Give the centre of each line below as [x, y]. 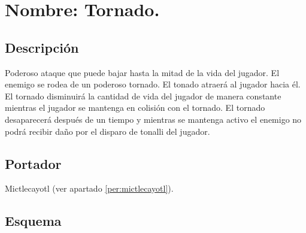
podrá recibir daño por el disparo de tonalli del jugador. [107, 131]
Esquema [33, 221]
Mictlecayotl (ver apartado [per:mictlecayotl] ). [89, 188]
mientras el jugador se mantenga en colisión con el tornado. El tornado [135, 108]
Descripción [42, 47]
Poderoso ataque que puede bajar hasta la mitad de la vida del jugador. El [142, 72]
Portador [33, 163]
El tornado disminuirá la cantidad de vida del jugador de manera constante [143, 96]
